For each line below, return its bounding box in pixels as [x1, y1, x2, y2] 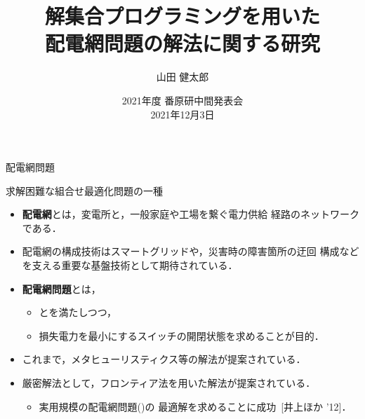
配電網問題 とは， [22, 281, 101, 296]
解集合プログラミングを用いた [44, 1, 320, 30]
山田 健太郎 [156, 69, 209, 84]
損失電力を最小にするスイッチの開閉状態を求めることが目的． [39, 328, 324, 343]
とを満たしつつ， [39, 305, 117, 320]
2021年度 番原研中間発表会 [121, 92, 244, 107]
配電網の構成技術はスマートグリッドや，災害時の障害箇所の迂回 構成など [22, 244, 359, 259]
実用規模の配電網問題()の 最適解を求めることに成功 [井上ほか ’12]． [39, 399, 352, 413]
